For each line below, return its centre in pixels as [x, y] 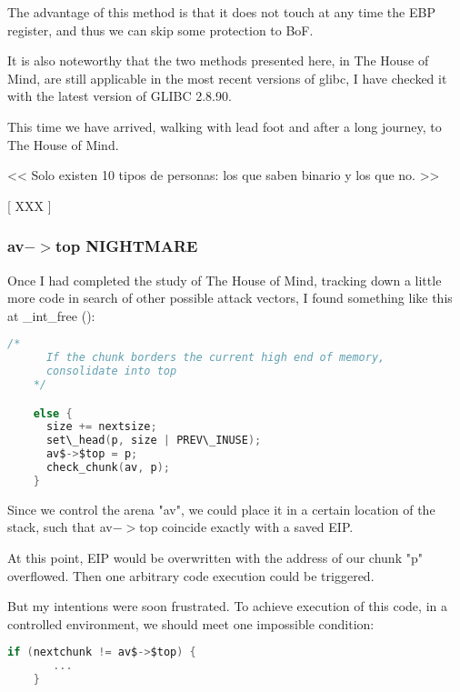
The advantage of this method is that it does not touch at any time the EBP [221, 12]
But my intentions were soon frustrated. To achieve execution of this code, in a [227, 606]
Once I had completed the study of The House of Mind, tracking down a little [225, 280]
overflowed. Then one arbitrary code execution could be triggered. [191, 575]
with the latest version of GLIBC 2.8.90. [120, 96]
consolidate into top [111, 371]
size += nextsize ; [101, 427]
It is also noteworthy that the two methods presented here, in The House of [218, 60]
